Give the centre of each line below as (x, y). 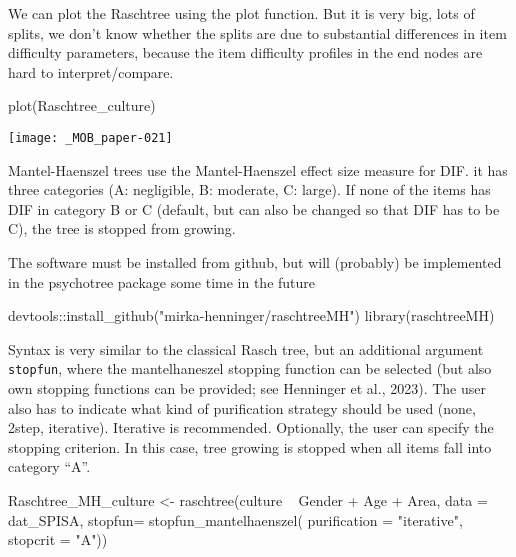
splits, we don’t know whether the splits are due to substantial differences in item (257, 32)
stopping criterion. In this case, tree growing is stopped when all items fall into (250, 446)
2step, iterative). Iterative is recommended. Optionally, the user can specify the (251, 427)
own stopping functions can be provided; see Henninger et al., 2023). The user (247, 388)
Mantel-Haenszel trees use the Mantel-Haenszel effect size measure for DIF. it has (258, 169)
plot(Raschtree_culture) (82, 105)
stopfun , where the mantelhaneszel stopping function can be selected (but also (250, 368)
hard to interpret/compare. (91, 71)
